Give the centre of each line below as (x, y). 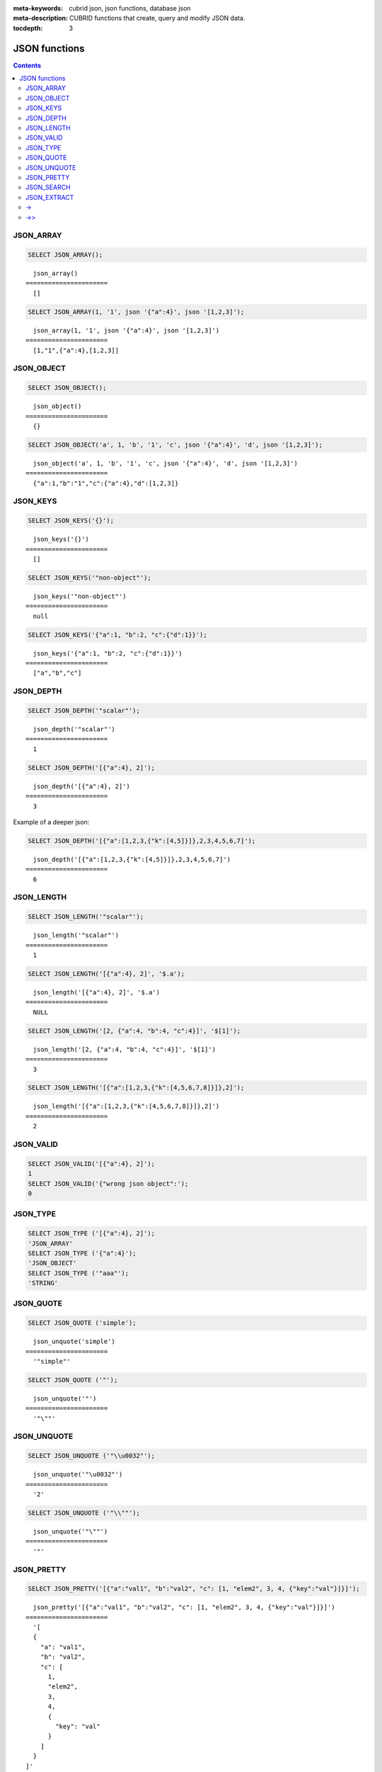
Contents (27, 65)
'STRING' (43, 1283)
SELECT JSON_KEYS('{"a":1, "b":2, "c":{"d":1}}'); (118, 635)
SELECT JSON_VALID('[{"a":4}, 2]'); (92, 1163)
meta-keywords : (38, 8)
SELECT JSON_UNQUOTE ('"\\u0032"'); (92, 1456)
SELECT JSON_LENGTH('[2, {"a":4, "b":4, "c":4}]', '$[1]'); (134, 1031)
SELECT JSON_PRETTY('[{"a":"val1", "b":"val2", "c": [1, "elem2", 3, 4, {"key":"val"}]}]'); (194, 1589)
